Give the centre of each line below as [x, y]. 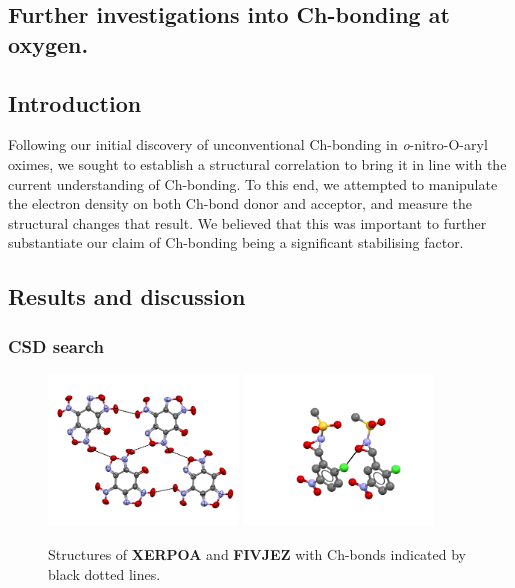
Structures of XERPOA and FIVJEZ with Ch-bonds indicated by [257, 553]
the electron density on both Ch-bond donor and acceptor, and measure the [240, 203]
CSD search [56, 345]
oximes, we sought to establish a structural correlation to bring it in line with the [257, 163]
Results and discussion [127, 296]
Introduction [75, 102]
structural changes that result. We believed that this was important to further [247, 222]
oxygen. [48, 43]
